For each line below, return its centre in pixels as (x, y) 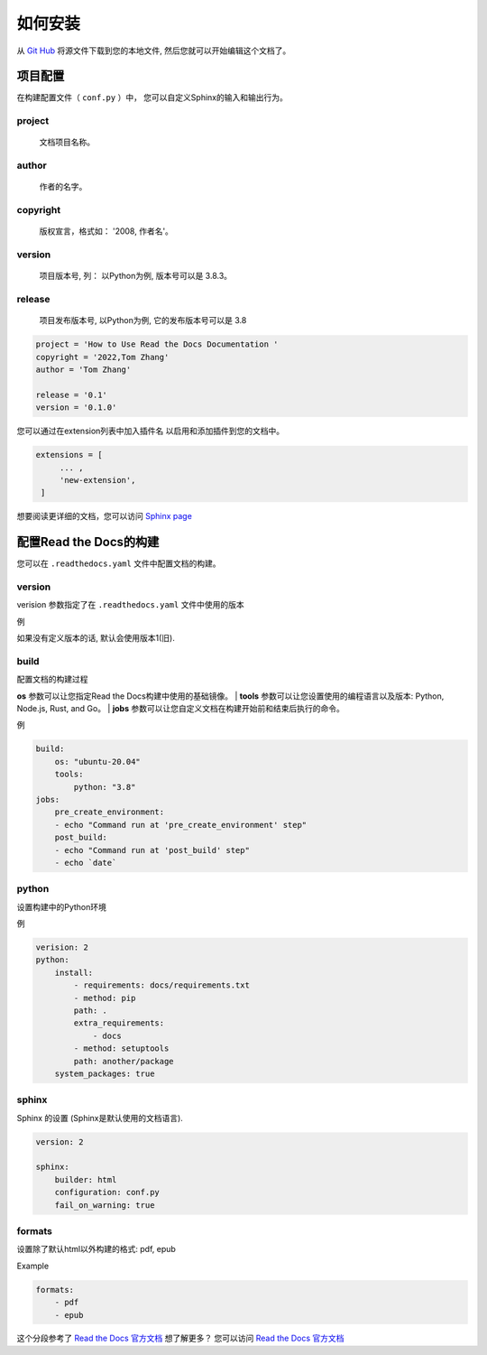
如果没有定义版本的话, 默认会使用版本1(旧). (96, 638)
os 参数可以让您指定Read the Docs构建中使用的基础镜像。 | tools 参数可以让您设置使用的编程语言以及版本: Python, (230, 696)
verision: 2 (62, 947)
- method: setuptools (121, 1049)
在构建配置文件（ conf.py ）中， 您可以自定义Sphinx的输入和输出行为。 (152, 97)
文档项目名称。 (67, 142)
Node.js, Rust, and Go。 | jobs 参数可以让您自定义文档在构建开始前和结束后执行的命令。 (180, 709)
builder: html (86, 1179)
